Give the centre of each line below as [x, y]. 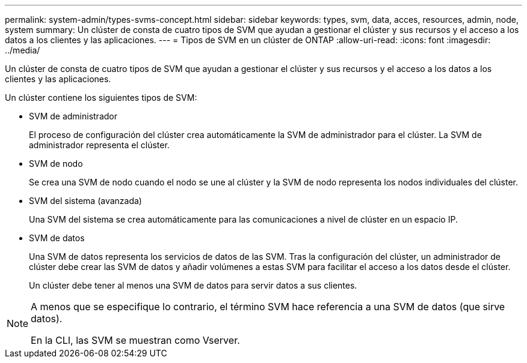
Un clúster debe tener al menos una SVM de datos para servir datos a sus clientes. [193, 285]
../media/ [23, 50]
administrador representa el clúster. [99, 145]
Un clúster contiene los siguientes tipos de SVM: [101, 97]
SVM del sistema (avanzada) [85, 201]
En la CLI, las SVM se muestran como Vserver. [135, 340]
